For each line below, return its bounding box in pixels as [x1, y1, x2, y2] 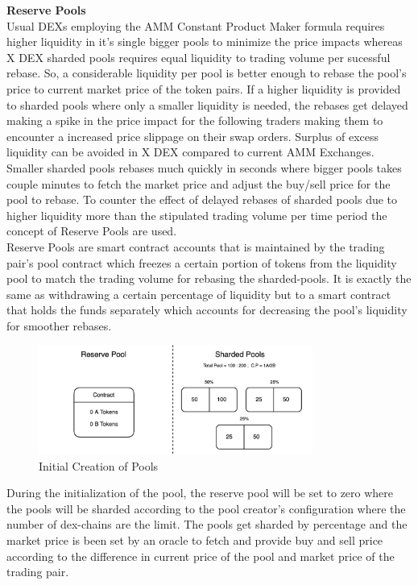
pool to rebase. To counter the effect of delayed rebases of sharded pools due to [6, 191, 398, 208]
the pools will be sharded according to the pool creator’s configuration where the [6, 500, 406, 517]
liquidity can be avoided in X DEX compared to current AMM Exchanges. [6, 143, 375, 160]
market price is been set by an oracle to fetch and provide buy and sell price [6, 531, 383, 548]
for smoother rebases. [6, 317, 112, 334]
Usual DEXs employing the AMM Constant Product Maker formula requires [6, 17, 385, 34]
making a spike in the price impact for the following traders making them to [6, 112, 383, 129]
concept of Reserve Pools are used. [6, 222, 177, 239]
